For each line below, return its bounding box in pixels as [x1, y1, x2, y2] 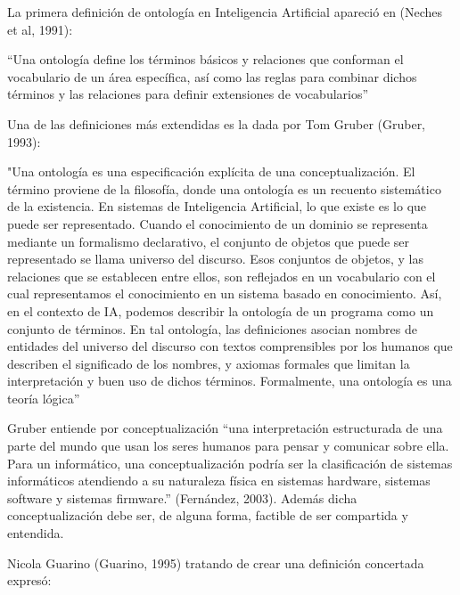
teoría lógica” [7, 388, 80, 407]
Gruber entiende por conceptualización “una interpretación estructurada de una [7, 419, 443, 437]
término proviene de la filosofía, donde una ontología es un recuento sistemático [7, 179, 441, 198]
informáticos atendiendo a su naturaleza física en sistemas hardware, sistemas [7, 471, 431, 490]
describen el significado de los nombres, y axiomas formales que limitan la [7, 354, 410, 372]
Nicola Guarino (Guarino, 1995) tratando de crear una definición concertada [7, 553, 424, 572]
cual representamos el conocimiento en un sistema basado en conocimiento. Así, [7, 284, 442, 303]
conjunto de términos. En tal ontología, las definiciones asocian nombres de [7, 319, 417, 338]
